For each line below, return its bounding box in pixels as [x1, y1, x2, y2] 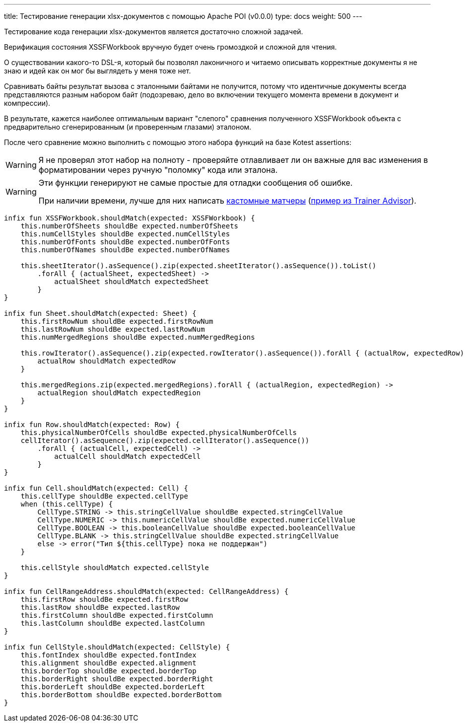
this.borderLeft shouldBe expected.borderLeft [20, 683, 205, 691]
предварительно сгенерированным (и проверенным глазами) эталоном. [4, 123, 252, 131]
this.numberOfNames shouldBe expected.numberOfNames [20, 246, 230, 254]
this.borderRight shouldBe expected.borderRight [20, 675, 213, 683]
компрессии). [4, 99, 51, 107]
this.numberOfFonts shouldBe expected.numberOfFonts [20, 238, 230, 246]
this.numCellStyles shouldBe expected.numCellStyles [20, 230, 230, 238]
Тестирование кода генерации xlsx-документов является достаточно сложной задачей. [4, 27, 303, 36]
